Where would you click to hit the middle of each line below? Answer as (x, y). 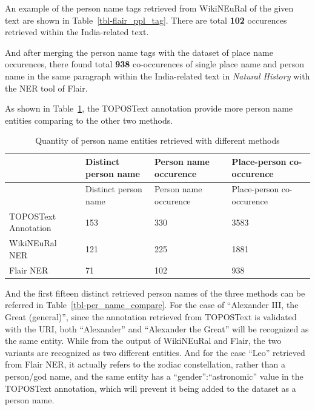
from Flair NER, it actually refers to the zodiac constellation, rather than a (145, 364)
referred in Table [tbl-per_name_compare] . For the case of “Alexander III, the (152, 305)
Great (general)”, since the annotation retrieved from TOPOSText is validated (151, 316)
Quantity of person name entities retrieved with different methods (157, 140)
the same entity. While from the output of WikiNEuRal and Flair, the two (143, 341)
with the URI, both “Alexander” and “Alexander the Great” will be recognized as (157, 328)
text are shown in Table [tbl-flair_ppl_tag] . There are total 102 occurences (146, 20)
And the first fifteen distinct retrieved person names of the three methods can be (155, 293)
